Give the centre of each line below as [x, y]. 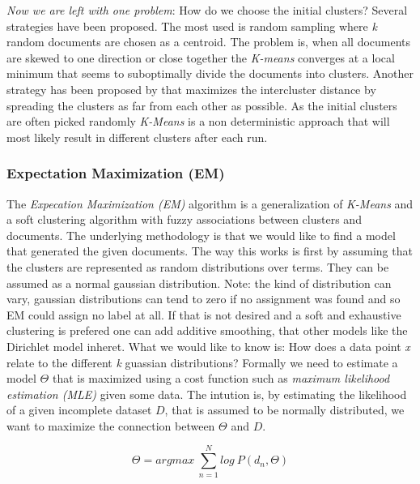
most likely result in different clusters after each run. [137, 137]
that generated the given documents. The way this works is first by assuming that [210, 251]
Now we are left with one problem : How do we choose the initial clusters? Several [207, 10]
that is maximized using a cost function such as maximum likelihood [221, 378]
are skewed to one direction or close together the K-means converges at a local [201, 57]
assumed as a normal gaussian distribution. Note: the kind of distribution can [199, 283]
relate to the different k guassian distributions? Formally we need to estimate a [202, 362]
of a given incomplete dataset [79, 410]
